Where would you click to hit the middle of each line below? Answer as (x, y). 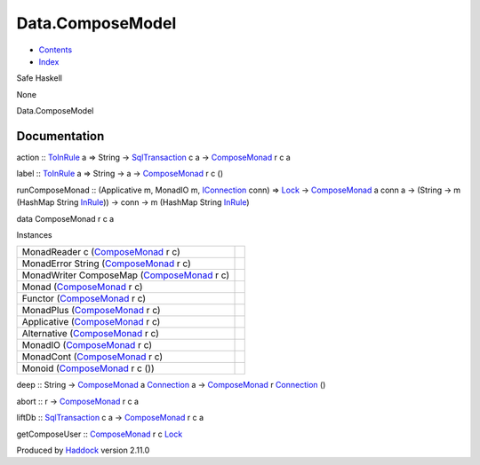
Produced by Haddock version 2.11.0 (83, 450)
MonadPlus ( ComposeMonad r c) (91, 311)
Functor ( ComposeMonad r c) (84, 299)
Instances (34, 234)
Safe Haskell (39, 78)
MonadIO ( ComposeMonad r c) (87, 345)
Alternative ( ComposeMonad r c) (91, 334)
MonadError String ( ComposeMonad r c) (106, 264)
